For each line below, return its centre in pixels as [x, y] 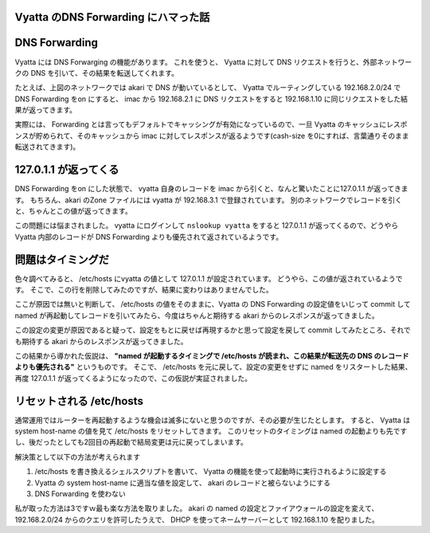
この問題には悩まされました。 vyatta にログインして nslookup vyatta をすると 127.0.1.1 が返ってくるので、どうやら [206, 225]
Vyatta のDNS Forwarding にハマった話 [112, 17]
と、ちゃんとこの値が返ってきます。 [73, 210]
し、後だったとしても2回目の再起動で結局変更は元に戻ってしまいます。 [131, 442]
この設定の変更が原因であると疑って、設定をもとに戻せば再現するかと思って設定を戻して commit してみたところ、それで [213, 330]
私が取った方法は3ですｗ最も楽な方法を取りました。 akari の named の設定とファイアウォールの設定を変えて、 [197, 508]
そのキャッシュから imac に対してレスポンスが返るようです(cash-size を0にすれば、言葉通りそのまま [243, 135]
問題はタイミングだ [62, 259]
